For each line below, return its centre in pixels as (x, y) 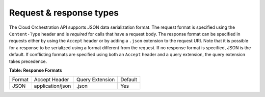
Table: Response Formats (36, 70)
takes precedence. (28, 61)
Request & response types (64, 13)
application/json (53, 86)
